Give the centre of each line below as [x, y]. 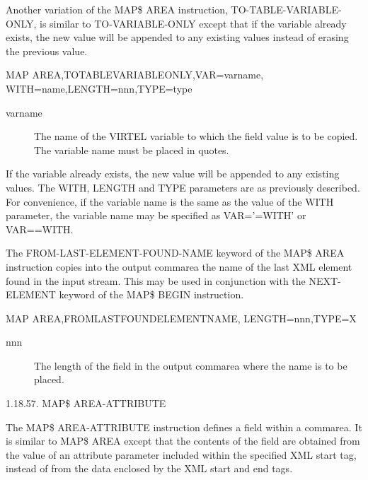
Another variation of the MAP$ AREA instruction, [117, 9]
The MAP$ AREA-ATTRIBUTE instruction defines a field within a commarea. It [184, 427]
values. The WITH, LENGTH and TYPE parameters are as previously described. [183, 187]
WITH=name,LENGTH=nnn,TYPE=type [99, 88]
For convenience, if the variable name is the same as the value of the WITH [170, 201]
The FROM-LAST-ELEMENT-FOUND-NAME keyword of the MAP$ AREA [175, 253]
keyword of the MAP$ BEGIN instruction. [151, 294]
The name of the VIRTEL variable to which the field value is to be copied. [196, 136]
